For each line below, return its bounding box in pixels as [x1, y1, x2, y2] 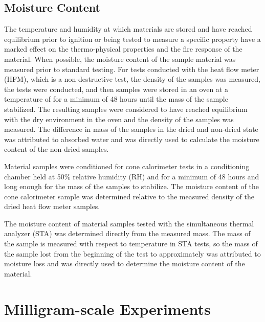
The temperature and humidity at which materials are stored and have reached [4, 24, 252, 34]
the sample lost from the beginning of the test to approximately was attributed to [4, 248, 261, 259]
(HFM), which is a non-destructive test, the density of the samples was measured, [4, 74, 260, 84]
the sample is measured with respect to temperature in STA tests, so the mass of [4, 238, 258, 249]
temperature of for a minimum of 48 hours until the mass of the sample [4, 94, 228, 104]
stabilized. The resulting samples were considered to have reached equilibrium [4, 103, 248, 114]
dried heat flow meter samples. [4, 201, 100, 212]
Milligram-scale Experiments [4, 298, 211, 319]
